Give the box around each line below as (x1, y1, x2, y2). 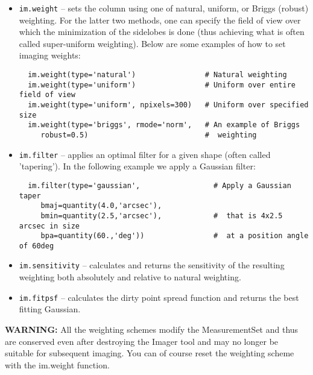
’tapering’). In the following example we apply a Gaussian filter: (19, 160, 256, 172)
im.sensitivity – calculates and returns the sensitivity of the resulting (19, 259, 285, 271)
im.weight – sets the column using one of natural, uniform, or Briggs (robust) (19, 2, 309, 14)
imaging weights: (19, 49, 81, 61)
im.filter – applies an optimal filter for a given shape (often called (19, 148, 271, 160)
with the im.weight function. (5, 358, 110, 371)
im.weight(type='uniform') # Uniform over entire (28, 80, 296, 89)
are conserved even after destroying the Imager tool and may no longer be (5, 335, 279, 347)
